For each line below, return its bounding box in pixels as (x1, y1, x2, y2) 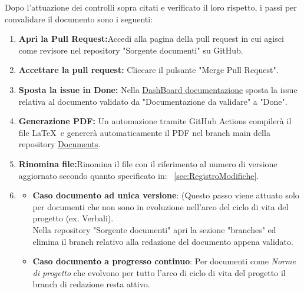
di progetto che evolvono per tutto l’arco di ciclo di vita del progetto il (32, 266, 286, 278)
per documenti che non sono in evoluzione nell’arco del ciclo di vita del (32, 200, 289, 213)
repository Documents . (18, 138, 101, 150)
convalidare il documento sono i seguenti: (5, 12, 153, 25)
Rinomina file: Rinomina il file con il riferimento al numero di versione (18, 157, 277, 170)
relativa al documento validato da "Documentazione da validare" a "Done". (18, 95, 288, 107)
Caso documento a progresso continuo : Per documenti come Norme (32, 255, 296, 267)
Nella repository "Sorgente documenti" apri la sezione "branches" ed (32, 223, 276, 235)
